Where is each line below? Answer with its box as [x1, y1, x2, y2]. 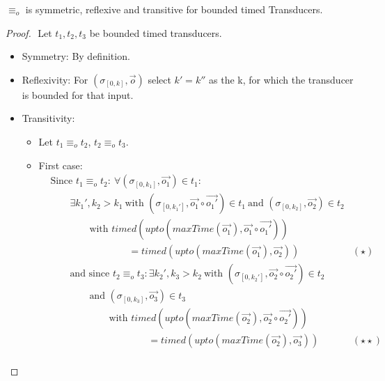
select [148, 72, 171, 86]
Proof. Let [6, 25, 52, 40]
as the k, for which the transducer [209, 72, 354, 86]
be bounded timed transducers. [89, 25, 222, 40]
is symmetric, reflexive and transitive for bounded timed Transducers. [25, 2, 323, 16]
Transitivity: [22, 111, 75, 125]
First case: [38, 157, 83, 172]
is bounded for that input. [22, 87, 134, 102]
